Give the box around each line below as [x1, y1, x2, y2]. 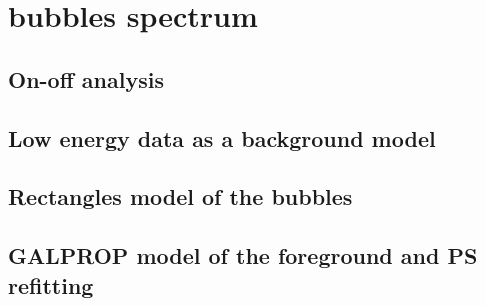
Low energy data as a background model [8, 122, 436, 153]
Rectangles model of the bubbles [8, 181, 353, 212]
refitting [8, 269, 94, 300]
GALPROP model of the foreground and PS [8, 240, 478, 271]
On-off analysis [8, 63, 164, 94]
